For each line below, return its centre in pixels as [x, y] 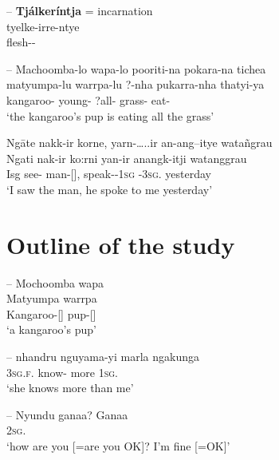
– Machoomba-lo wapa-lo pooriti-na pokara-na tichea [136, 68]
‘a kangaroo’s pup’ [51, 329]
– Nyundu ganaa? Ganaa [67, 414]
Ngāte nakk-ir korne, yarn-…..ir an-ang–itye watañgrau [139, 143]
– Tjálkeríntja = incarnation [80, 10]
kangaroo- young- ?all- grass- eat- [88, 99]
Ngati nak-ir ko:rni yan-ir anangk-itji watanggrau [127, 158]
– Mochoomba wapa [55, 282]
